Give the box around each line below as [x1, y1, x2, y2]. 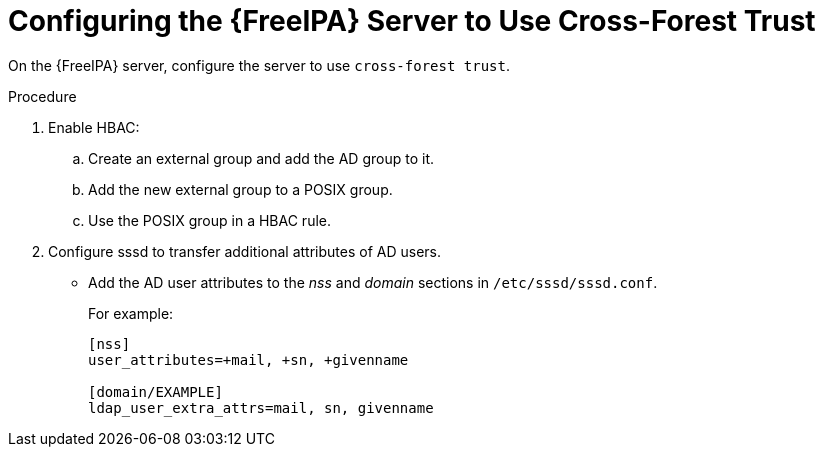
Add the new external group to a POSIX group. [88, 180, 393, 198]
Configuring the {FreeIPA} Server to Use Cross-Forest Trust [8, 4, 816, 38]
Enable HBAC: [48, 118, 140, 136]
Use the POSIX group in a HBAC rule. [88, 211, 331, 229]
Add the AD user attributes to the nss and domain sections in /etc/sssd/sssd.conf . [88, 273, 658, 291]
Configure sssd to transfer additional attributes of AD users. [48, 242, 441, 260]
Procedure [8, 87, 77, 105]
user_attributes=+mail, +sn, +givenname [88, 351, 409, 368]
